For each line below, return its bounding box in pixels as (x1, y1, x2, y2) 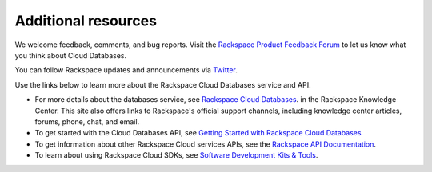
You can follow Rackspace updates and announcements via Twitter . (14, 65, 238, 75)
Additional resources (14, 12, 158, 29)
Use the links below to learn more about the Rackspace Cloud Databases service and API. (14, 80, 311, 89)
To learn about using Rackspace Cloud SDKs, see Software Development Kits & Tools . (34, 150, 318, 160)
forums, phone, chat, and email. (34, 116, 140, 127)
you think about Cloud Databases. (14, 50, 127, 60)
